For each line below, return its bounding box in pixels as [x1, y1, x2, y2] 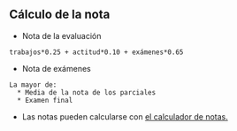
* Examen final [17, 96, 73, 104]
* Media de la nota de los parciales [17, 88, 157, 96]
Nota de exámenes [21, 63, 91, 73]
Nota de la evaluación [21, 30, 102, 41]
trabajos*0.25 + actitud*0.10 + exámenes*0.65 [9, 48, 184, 57]
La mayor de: [9, 80, 57, 89]
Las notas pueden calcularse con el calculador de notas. [21, 111, 228, 122]
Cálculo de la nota [9, 7, 111, 22]
